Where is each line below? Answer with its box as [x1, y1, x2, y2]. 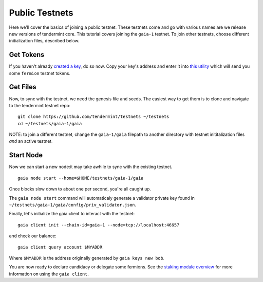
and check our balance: [9, 233, 56, 239]
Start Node [9, 151, 43, 159]
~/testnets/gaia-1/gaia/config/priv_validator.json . [9, 202, 136, 207]
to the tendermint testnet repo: [9, 102, 71, 108]
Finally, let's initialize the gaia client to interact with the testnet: [9, 211, 135, 217]
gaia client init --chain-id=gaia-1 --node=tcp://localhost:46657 [18, 222, 180, 227]
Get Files [9, 83, 37, 91]
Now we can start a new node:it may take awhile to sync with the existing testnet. [9, 164, 172, 170]
